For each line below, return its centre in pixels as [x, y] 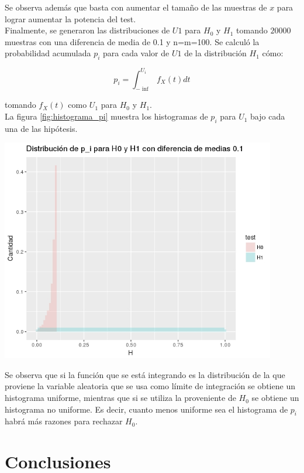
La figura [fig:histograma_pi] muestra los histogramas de [106, 116]
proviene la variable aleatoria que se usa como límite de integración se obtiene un [150, 386]
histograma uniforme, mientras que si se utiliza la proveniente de [120, 398]
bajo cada [268, 116]
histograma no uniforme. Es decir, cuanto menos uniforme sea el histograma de [146, 409]
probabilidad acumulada [48, 53]
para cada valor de [136, 53]
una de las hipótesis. [41, 128]
